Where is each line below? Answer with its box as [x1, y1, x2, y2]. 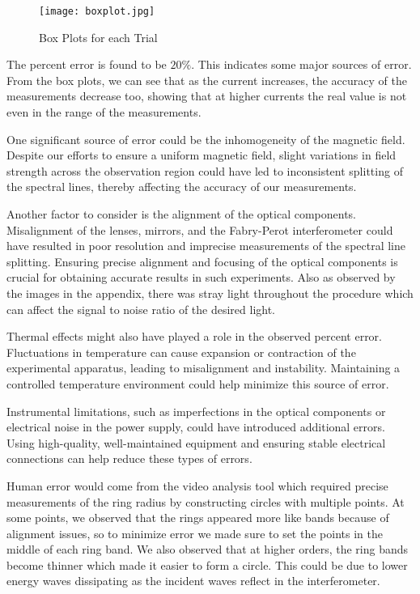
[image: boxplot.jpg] [39, 6, 155, 17]
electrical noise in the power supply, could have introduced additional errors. [6, 418, 385, 435]
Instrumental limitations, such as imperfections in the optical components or [6, 402, 386, 419]
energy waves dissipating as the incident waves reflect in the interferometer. [6, 572, 380, 589]
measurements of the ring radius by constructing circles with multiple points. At [6, 493, 405, 510]
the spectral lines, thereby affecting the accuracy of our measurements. [6, 178, 357, 195]
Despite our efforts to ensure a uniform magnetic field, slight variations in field [6, 146, 397, 163]
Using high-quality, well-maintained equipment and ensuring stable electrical [6, 434, 386, 451]
